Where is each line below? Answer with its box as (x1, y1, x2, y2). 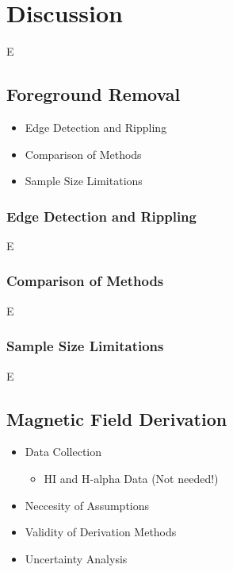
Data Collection (25, 443, 102, 460)
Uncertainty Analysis (25, 550, 128, 566)
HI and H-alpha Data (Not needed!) (44, 470, 219, 486)
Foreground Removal (6, 82, 181, 106)
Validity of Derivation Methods (25, 524, 177, 540)
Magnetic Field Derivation (6, 406, 227, 431)
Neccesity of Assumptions (25, 497, 150, 513)
